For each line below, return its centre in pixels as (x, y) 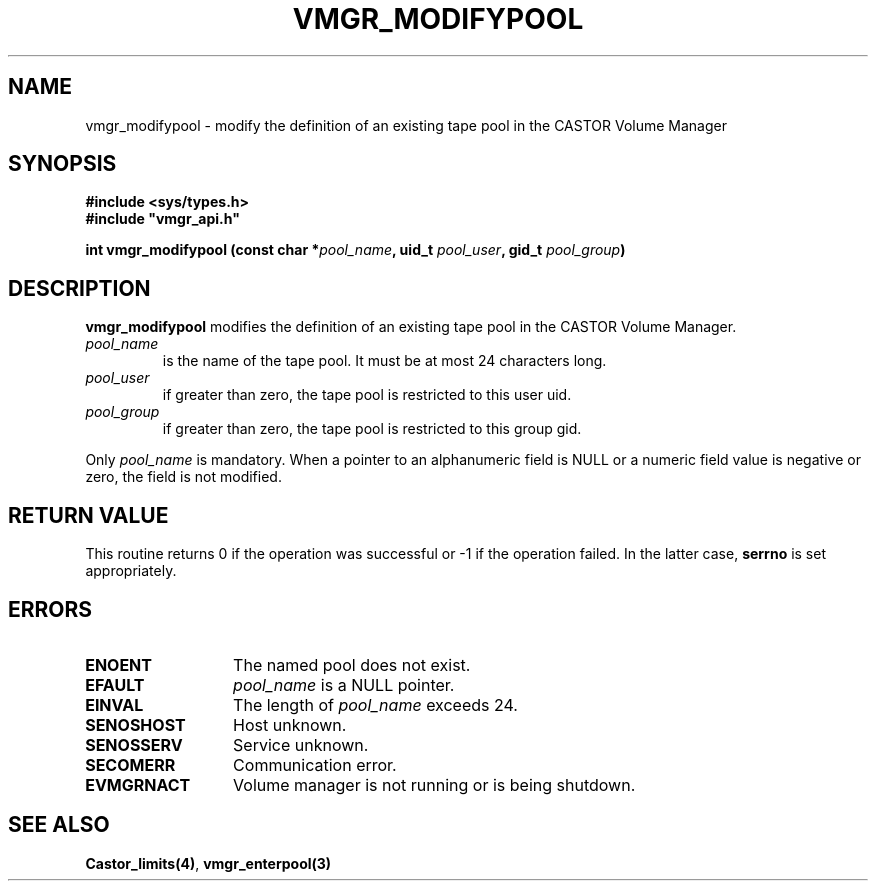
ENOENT (118, 664)
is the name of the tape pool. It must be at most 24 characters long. (384, 361)
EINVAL (114, 704)
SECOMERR (130, 764)
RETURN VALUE (88, 515)
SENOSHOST (135, 724)
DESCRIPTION (79, 288)
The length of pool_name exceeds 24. (375, 704)
